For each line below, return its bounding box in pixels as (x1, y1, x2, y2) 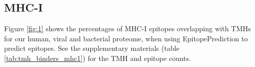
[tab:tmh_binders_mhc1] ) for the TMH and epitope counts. (4, 52, 191, 63)
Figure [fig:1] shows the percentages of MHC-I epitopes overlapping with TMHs (4, 23, 251, 34)
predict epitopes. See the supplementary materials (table (4, 43, 180, 53)
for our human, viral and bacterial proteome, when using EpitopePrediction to (4, 33, 248, 43)
